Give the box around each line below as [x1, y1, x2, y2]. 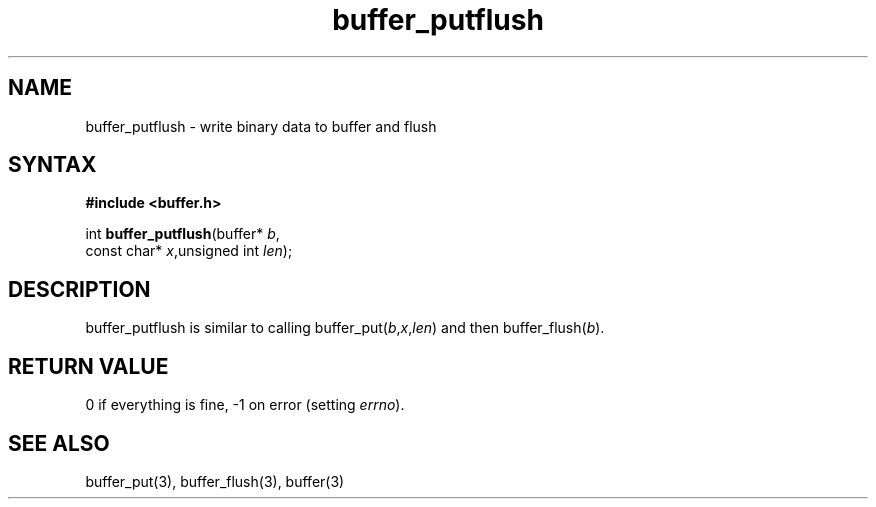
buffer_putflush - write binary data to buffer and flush [85, 117, 437, 135]
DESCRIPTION [8, 276, 151, 302]
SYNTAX [8, 152, 97, 178]
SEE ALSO [8, 430, 110, 456]
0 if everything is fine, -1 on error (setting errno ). [85, 396, 405, 414]
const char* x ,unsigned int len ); [85, 242, 293, 260]
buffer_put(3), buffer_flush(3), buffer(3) [85, 472, 345, 490]
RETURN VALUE [8, 353, 169, 379]
